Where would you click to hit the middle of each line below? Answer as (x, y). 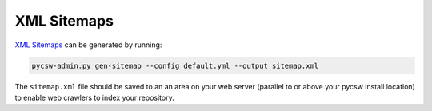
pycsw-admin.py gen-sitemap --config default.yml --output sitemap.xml (175, 65)
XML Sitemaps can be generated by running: (88, 45)
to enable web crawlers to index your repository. (95, 97)
